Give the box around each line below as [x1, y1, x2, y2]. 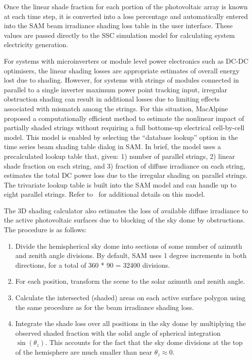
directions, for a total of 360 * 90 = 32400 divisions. [15, 259, 170, 270]
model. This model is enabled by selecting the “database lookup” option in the [4, 132, 238, 142]
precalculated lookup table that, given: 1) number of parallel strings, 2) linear [4, 151, 235, 161]
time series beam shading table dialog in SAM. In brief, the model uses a [4, 141, 221, 152]
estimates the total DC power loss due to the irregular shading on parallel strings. [4, 170, 248, 180]
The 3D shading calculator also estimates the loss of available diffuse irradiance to [4, 205, 248, 215]
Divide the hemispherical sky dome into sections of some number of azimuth [15, 240, 242, 251]
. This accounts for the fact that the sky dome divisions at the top [45, 337, 243, 347]
